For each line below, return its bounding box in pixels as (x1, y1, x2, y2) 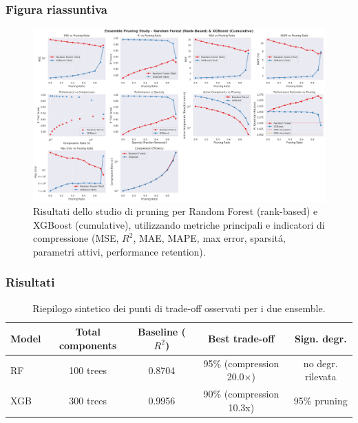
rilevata (304, 369, 337, 384)
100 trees (69, 362, 107, 377)
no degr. (303, 355, 338, 370)
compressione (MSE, (33, 231, 119, 245)
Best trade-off (208, 331, 275, 346)
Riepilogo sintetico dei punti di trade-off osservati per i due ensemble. (32, 300, 326, 315)
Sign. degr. (294, 331, 347, 346)
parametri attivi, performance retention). (33, 244, 206, 258)
